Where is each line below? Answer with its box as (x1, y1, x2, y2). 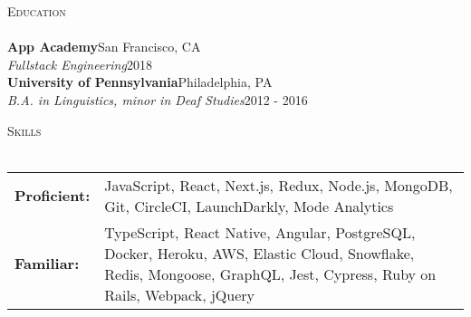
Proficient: (14, 185, 91, 207)
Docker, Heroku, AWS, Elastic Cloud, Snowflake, (104, 242, 415, 264)
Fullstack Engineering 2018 (7, 54, 152, 73)
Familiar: (14, 253, 80, 274)
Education (7, 2, 66, 20)
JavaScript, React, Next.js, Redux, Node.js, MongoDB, (104, 174, 453, 196)
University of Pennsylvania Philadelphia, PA (7, 72, 273, 91)
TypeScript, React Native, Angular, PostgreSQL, (104, 221, 416, 243)
